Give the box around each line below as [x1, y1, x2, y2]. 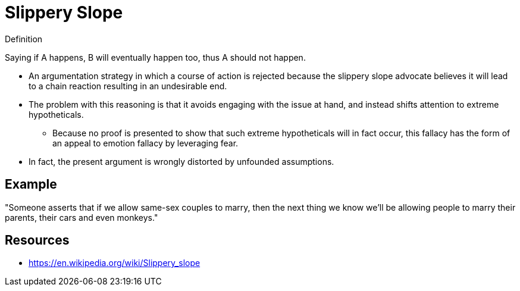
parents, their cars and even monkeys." [5, 212, 158, 223]
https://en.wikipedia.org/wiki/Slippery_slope [29, 258, 201, 268]
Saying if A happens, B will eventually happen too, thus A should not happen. [5, 52, 306, 62]
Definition [5, 33, 43, 44]
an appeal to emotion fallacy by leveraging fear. [52, 137, 239, 148]
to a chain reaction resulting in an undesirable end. [29, 80, 227, 91]
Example [5, 177, 57, 192]
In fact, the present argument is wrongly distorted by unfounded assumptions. [29, 156, 334, 167]
